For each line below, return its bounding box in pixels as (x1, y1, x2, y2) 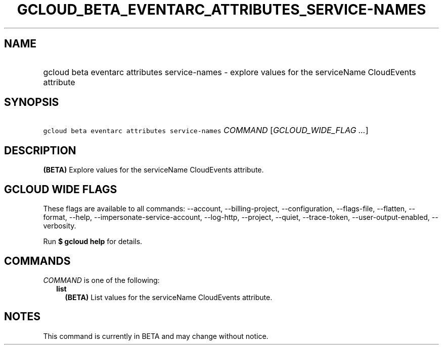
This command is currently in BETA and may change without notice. (43, 331, 269, 340)
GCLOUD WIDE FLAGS (4, 183, 117, 196)
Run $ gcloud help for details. (43, 237, 143, 246)
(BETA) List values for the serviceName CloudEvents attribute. (65, 293, 273, 302)
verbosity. (43, 221, 76, 230)
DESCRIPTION (4, 144, 76, 157)
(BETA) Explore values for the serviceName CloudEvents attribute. (43, 165, 264, 174)
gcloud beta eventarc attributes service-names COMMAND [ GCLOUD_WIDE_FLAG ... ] (43, 125, 369, 136)
